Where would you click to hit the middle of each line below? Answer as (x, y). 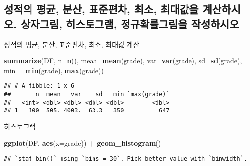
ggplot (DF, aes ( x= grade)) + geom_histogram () (83, 143)
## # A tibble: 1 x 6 (39, 86)
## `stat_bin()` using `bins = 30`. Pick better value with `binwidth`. (125, 159)
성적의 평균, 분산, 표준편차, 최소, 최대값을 (101, 9)
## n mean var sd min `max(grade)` (87, 95)
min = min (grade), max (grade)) (54, 70)
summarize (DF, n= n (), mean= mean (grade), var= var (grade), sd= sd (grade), (123, 61)
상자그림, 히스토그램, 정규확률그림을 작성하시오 (130, 23)
